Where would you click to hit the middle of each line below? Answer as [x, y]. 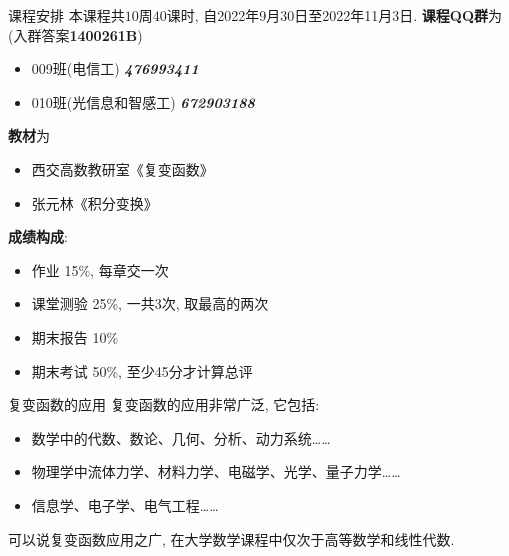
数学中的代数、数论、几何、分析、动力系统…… [181, 437]
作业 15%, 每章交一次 [100, 269]
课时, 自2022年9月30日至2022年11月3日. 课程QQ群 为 [334, 15]
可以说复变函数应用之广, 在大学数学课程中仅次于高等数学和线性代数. [231, 538]
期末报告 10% [75, 336]
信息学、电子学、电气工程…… [125, 504]
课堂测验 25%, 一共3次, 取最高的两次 [150, 303]
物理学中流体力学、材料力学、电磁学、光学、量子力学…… [216, 471]
